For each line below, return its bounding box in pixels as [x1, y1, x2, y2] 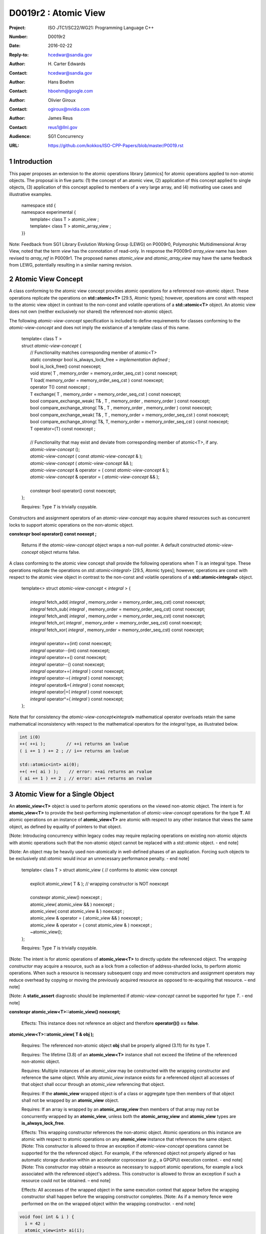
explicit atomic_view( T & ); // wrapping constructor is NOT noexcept [30, 881, 169, 887]
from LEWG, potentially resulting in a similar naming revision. [9, 262, 133, 268]
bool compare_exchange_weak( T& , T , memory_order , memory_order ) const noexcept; [30, 398, 210, 404]
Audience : [9, 133, 32, 139]
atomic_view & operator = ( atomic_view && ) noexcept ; [30, 915, 143, 921]
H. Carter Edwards [48, 61, 86, 67]
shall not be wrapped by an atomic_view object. [21, 1097, 119, 1103]
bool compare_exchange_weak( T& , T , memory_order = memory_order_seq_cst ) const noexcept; [30, 412, 229, 418]
